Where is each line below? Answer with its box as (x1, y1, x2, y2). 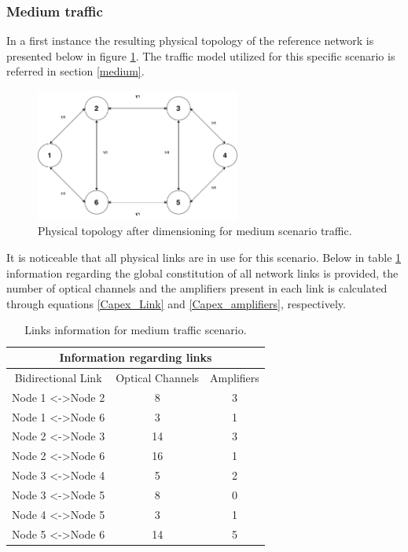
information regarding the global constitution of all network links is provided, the (6, 264, 399, 281)
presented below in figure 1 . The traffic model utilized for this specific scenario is (6, 47, 395, 64)
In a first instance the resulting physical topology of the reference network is (6, 32, 374, 49)
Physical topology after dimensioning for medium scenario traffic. (38, 223, 352, 239)
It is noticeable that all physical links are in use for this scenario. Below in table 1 (6, 249, 402, 266)
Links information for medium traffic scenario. (24, 322, 247, 338)
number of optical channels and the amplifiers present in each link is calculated (6, 280, 388, 296)
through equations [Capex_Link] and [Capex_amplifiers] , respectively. (6, 295, 346, 311)
